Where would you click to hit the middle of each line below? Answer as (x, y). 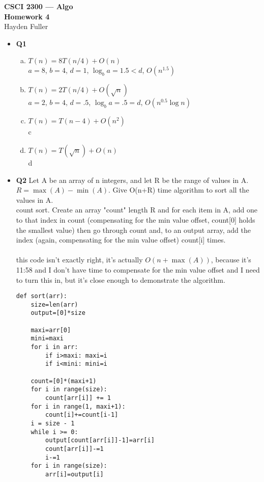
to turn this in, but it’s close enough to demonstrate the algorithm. (121, 279)
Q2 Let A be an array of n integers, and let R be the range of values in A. (132, 180)
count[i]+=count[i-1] (82, 415)
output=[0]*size (58, 313)
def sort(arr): (42, 296)
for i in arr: (54, 347)
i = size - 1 (53, 423)
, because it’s (231, 260)
